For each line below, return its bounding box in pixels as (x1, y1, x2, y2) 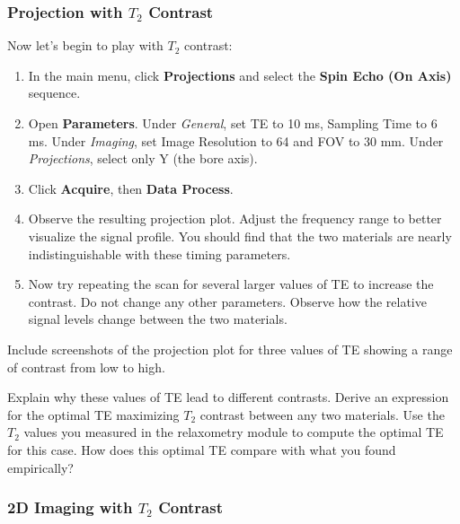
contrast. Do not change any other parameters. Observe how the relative (28, 292, 427, 310)
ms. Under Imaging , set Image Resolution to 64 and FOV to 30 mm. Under (28, 131, 444, 150)
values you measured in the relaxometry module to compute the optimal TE (23, 423, 444, 441)
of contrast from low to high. (7, 357, 165, 376)
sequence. (28, 83, 81, 102)
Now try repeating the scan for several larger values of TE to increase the (28, 275, 434, 293)
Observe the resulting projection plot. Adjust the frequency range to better (28, 209, 442, 228)
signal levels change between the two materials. (28, 310, 287, 328)
